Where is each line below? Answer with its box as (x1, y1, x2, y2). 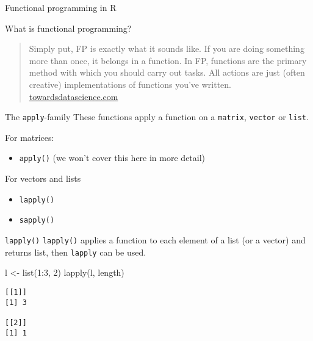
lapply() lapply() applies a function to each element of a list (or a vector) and (5, 233, 306, 246)
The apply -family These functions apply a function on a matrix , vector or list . (5, 110, 309, 123)
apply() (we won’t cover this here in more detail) (19, 151, 206, 164)
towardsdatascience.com (29, 90, 118, 102)
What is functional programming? (5, 21, 132, 34)
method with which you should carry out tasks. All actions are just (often (29, 66, 305, 79)
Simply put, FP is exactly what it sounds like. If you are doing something (29, 42, 304, 55)
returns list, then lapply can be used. (5, 245, 146, 258)
